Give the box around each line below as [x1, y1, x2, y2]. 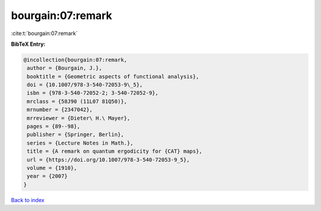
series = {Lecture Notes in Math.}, [27, 140, 134, 146]
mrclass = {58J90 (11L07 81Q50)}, [27, 98, 127, 105]
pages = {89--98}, [27, 123, 80, 130]
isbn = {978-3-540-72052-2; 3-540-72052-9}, [27, 90, 159, 96]
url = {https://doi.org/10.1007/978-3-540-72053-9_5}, [27, 156, 190, 163]
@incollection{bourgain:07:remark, [23, 56, 127, 63]
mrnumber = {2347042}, [27, 106, 93, 113]
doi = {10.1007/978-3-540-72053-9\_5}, [27, 81, 143, 89]
